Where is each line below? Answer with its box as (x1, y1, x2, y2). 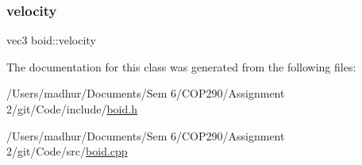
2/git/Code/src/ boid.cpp (6, 143, 128, 159)
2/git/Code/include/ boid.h (6, 101, 137, 117)
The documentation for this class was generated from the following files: (6, 58, 356, 75)
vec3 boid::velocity (6, 32, 96, 48)
